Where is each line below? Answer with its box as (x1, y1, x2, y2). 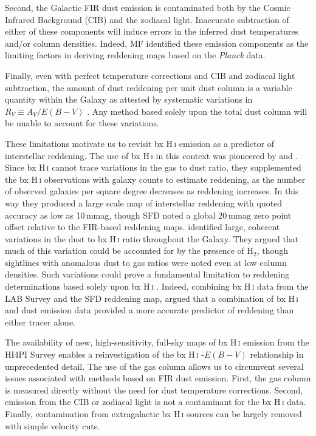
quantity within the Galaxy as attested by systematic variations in (5, 93, 253, 106)
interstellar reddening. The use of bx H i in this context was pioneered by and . (5, 149, 298, 162)
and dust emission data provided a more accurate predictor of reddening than (5, 304, 294, 316)
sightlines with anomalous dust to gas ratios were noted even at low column (5, 256, 287, 268)
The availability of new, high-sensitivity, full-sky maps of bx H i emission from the (5, 336, 309, 349)
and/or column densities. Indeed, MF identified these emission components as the (5, 36, 309, 49)
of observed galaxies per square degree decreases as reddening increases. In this (5, 185, 299, 197)
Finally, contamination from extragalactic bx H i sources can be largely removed (5, 407, 302, 420)
